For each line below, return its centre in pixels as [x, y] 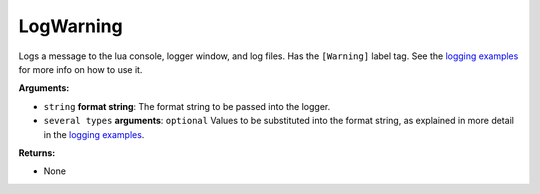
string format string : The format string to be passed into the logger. [187, 106]
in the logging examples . [94, 134]
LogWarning [71, 26]
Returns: [37, 152]
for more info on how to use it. [80, 69]
